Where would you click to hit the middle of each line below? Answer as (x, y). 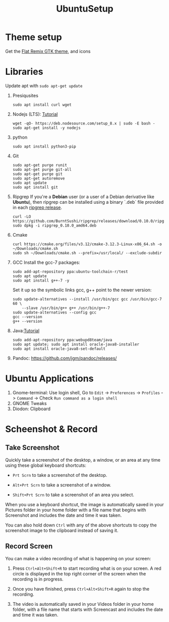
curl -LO (22, 216)
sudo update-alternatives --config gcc (54, 312)
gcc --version (27, 317)
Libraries (24, 72)
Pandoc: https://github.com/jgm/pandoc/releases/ (65, 358)
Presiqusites (25, 95)
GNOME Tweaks (30, 403)
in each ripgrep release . (37, 207)
